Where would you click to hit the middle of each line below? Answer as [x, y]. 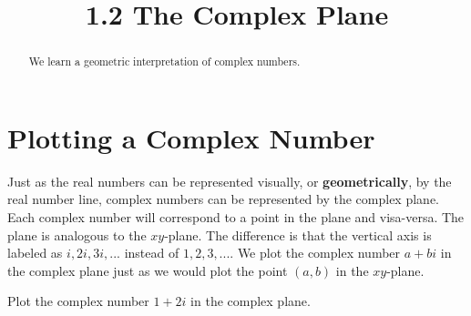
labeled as [35, 253]
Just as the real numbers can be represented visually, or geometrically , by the [230, 181]
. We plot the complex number [315, 253]
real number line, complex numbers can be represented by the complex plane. [223, 199]
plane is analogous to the [77, 234]
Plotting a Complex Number [191, 137]
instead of [152, 253]
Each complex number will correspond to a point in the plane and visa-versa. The [236, 216]
